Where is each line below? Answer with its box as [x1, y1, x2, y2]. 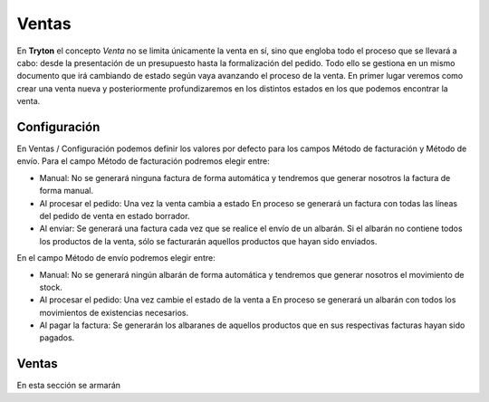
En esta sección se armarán [16, 380, 121, 391]
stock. [39, 282, 62, 292]
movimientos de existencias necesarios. [39, 307, 189, 318]
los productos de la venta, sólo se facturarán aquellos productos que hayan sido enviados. [39, 235, 378, 246]
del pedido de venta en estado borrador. [39, 210, 190, 221]
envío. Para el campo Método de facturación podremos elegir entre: [16, 156, 271, 167]
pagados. [39, 332, 75, 343]
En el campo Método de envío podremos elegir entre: [16, 253, 216, 263]
